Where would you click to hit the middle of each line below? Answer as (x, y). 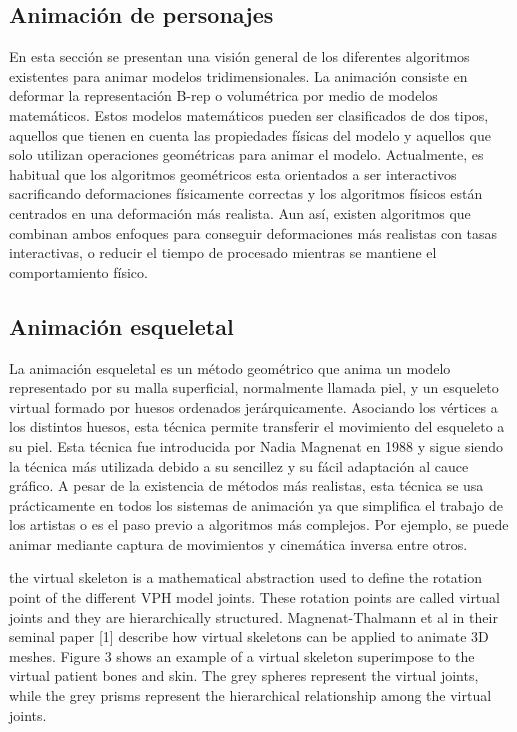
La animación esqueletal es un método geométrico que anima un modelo (230, 367)
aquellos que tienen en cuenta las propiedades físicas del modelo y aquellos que (250, 134)
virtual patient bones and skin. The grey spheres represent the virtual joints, (244, 675)
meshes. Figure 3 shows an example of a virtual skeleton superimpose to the (242, 655)
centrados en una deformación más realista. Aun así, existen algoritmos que (240, 212)
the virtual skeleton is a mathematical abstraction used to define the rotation (245, 577)
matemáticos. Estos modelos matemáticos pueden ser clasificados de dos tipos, (249, 114)
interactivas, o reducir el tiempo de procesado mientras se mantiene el (223, 252)
